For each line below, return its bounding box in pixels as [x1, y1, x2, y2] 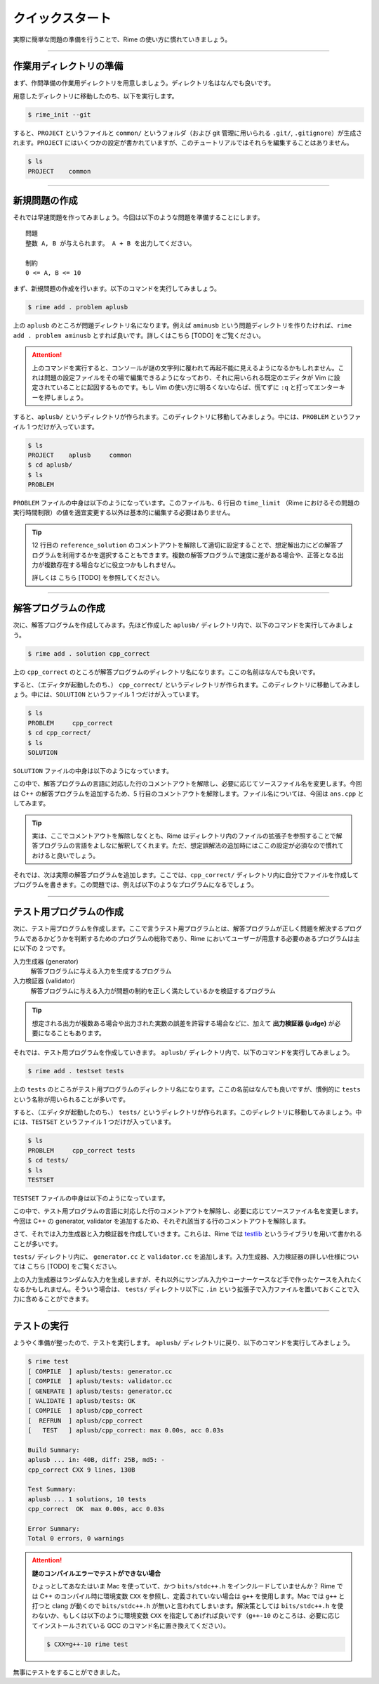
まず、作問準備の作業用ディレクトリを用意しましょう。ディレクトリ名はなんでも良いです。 [13, 79, 275, 87]
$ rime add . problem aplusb [27, 303, 128, 311]
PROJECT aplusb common [27, 451, 132, 459]
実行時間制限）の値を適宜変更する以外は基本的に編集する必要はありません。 [13, 508, 234, 517]
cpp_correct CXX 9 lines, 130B [27, 1465, 136, 1474]
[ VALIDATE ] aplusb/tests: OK [27, 1397, 136, 1405]
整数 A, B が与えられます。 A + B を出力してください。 [25, 239, 196, 247]
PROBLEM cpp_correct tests [27, 1146, 136, 1154]
